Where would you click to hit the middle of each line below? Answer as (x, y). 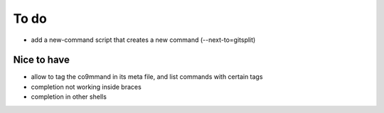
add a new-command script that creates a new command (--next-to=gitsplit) (143, 40)
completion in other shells (69, 97)
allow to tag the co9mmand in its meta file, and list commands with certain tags (147, 77)
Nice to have (42, 60)
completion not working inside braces (86, 87)
